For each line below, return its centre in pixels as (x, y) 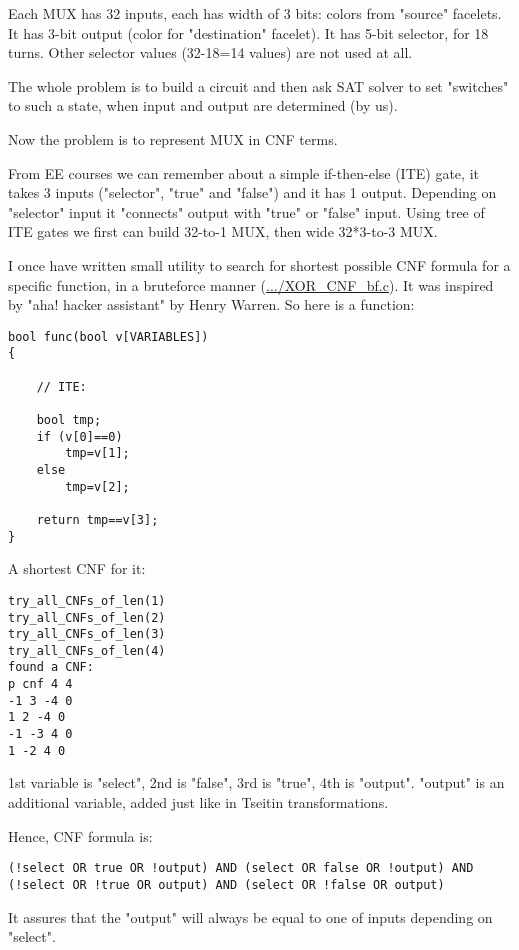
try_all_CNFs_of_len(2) (87, 617)
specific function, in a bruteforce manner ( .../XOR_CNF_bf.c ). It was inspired (251, 284)
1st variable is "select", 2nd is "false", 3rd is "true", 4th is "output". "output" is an (256, 782)
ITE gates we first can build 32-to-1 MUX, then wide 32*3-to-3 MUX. (223, 231)
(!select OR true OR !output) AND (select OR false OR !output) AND (241, 868)
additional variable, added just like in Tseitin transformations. (198, 802)
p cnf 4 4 (40, 684)
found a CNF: (51, 667)
